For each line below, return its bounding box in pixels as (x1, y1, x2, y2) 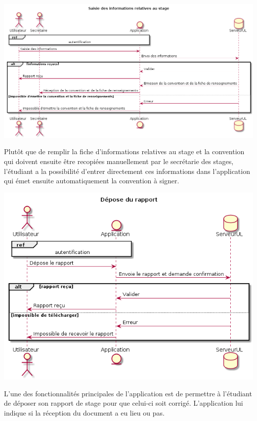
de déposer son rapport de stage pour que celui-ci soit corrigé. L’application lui (4, 398, 243, 408)
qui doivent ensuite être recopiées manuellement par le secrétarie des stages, (4, 156, 234, 166)
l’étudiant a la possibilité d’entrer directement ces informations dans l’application (4, 166, 250, 176)
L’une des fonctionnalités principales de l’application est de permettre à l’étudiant (4, 388, 252, 398)
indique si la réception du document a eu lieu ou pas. (4, 407, 165, 418)
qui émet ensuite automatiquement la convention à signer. (4, 175, 179, 186)
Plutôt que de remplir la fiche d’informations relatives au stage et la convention (4, 146, 245, 157)
